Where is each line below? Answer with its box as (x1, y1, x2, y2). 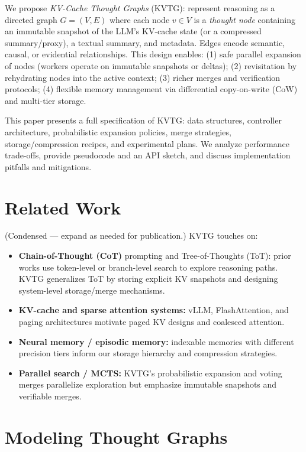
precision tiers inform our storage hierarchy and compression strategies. (18, 347, 278, 359)
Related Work (5, 195, 121, 219)
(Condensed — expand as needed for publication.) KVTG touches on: (5, 229, 258, 242)
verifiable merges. (18, 389, 82, 402)
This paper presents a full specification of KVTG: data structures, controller (5, 114, 282, 126)
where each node (109, 13, 170, 25)
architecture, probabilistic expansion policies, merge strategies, (5, 125, 231, 138)
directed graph (5, 13, 57, 25)
